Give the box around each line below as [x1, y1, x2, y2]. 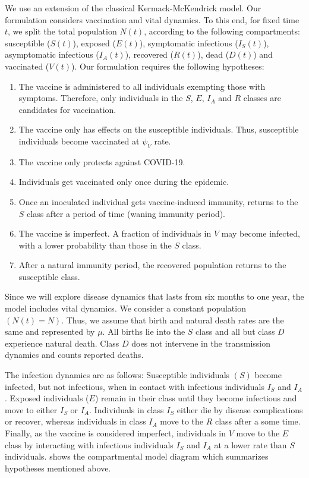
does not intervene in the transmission [131, 337, 270, 349]
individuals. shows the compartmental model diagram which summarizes [5, 450, 269, 463]
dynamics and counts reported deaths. [5, 348, 144, 361]
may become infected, [221, 227, 300, 240]
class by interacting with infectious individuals [5, 438, 174, 451]
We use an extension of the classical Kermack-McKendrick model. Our [5, 2, 261, 14]
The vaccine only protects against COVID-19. [18, 155, 185, 168]
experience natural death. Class [5, 337, 119, 349]
